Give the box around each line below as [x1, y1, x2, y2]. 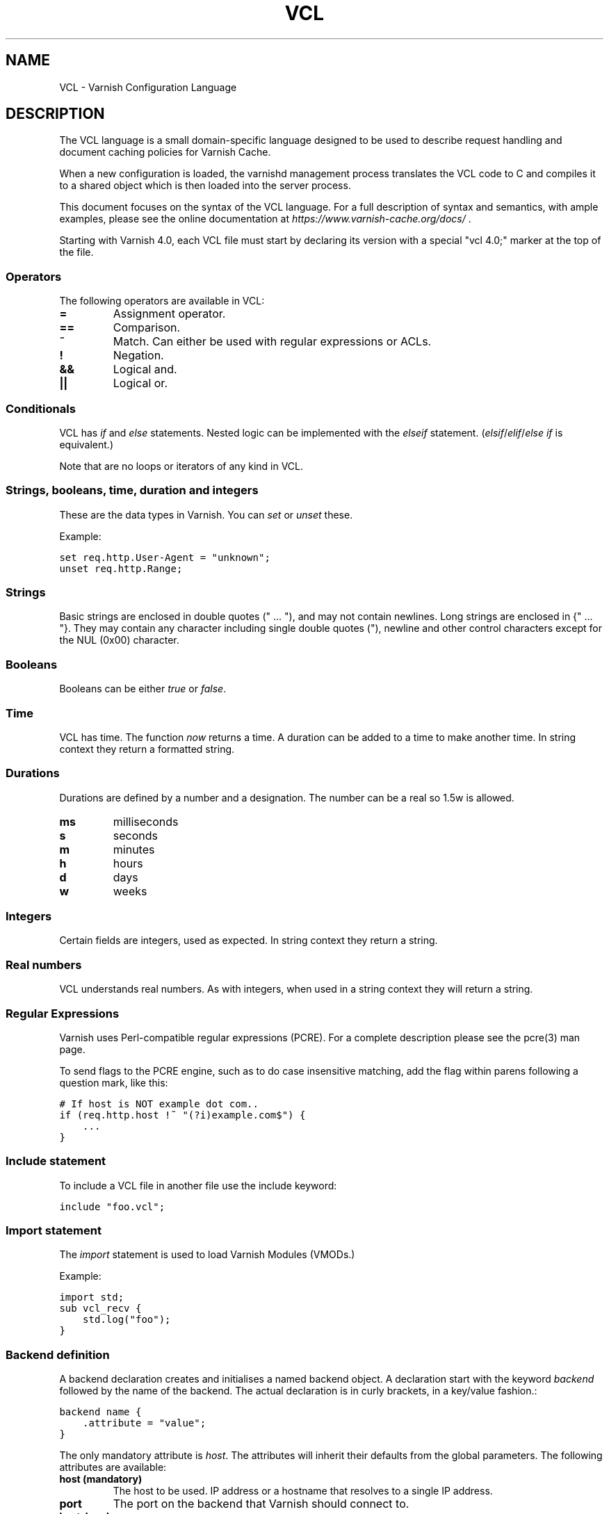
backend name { [59, 1406, 142, 1418]
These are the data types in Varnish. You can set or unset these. [59, 508, 353, 521]
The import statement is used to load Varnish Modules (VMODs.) [59, 1248, 355, 1261]
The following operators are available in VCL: [59, 295, 265, 307]
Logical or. [113, 376, 168, 391]
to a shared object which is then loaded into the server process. [59, 179, 351, 192]
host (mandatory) [59, 1473, 143, 1485]
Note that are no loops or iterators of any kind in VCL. [59, 459, 304, 472]
